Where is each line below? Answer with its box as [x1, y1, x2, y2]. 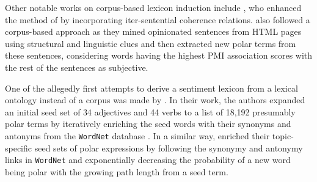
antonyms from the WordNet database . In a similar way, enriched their [5, 129, 270, 142]
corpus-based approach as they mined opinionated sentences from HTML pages [5, 25, 302, 38]
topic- [272, 129, 294, 142]
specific [5, 141, 32, 154]
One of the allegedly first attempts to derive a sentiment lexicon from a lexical [5, 81, 298, 94]
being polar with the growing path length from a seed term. [5, 165, 228, 178]
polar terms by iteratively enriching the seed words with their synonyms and [5, 117, 291, 130]
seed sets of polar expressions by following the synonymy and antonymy [34, 141, 303, 154]
